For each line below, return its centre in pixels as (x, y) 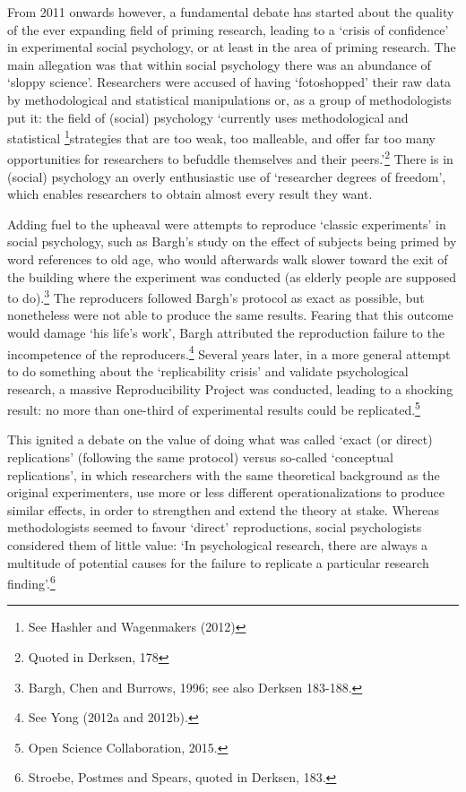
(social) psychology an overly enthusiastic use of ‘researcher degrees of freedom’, (227, 176)
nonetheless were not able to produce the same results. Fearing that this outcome (230, 315)
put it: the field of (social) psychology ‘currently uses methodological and (208, 117)
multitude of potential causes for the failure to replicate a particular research (218, 562)
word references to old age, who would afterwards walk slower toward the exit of (228, 259)
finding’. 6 (31, 582)
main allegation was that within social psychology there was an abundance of (219, 64)
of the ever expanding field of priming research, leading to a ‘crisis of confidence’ (228, 29)
